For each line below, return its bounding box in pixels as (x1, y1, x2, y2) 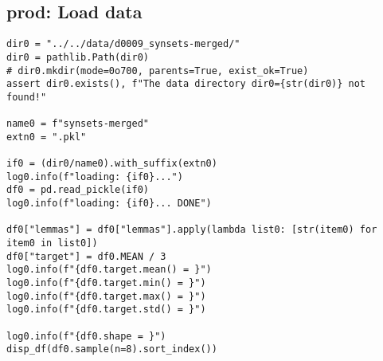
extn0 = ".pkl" (6, 131, 87, 143)
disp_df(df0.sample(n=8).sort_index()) (6, 343, 217, 355)
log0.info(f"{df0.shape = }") (6, 330, 166, 342)
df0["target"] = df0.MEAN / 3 (6, 250, 166, 262)
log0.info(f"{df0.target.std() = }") (6, 304, 206, 316)
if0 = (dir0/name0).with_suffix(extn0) (6, 158, 217, 170)
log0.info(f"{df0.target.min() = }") (6, 277, 206, 289)
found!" (6, 91, 47, 103)
